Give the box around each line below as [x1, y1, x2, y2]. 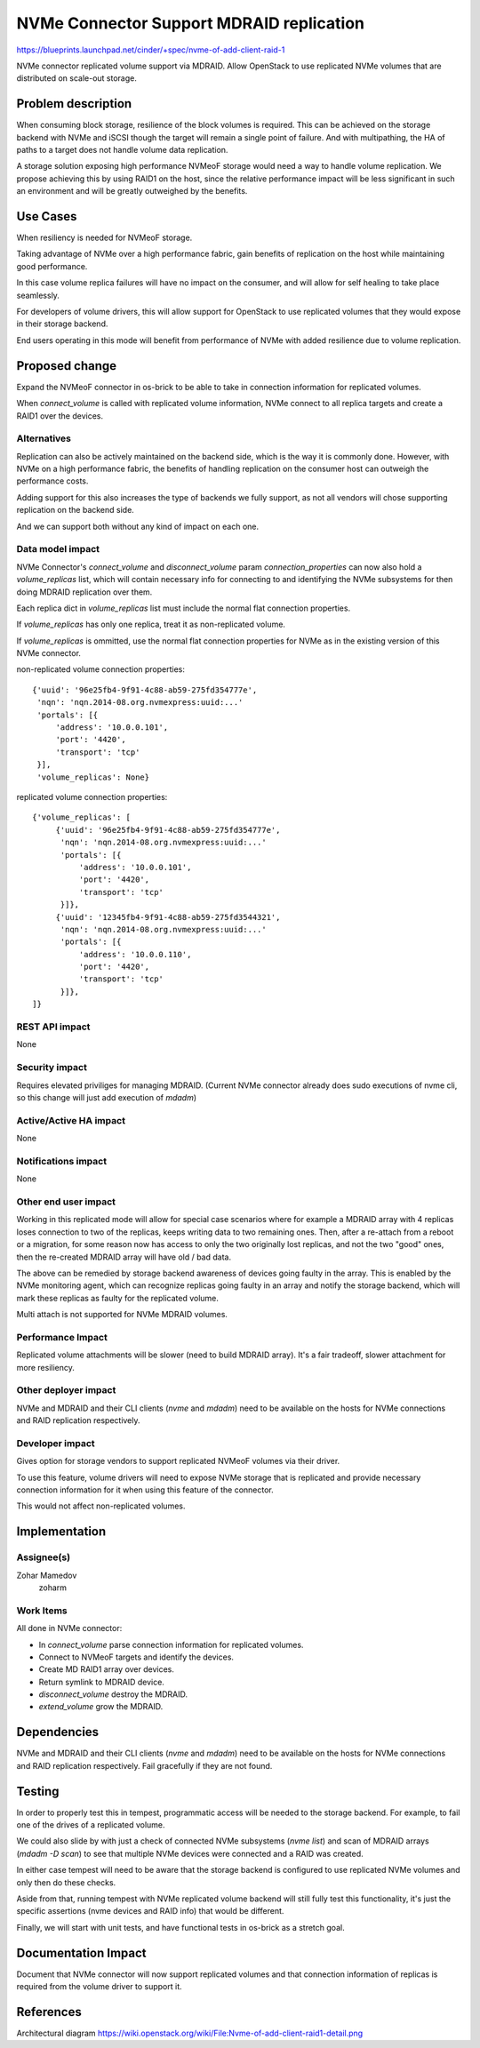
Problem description [16, 96, 132, 111]
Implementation [16, 1524, 107, 1540]
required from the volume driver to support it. [16, 1981, 182, 1992]
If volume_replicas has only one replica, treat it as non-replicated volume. [16, 619, 286, 630]
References [16, 2004, 82, 2020]
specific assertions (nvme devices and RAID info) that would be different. [16, 1906, 284, 1916]
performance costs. [16, 476, 89, 486]
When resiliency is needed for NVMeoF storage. [16, 232, 193, 244]
